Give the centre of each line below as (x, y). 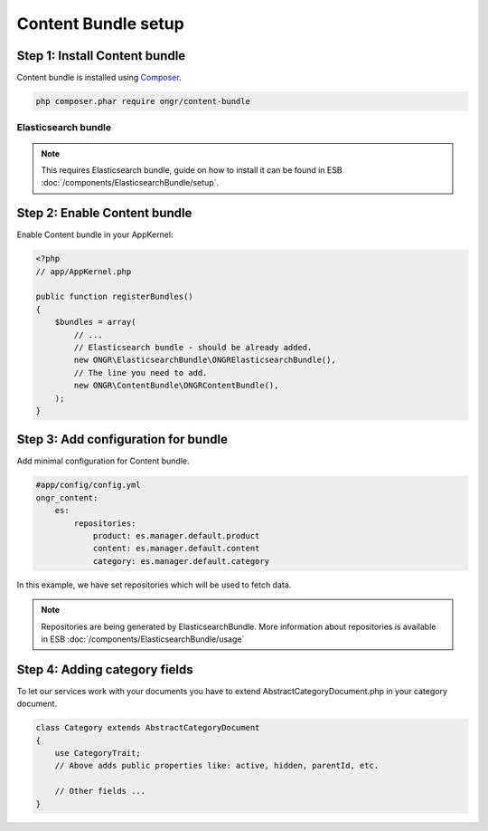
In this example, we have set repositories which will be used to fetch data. (154, 585)
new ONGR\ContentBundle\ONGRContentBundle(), (176, 386)
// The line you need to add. (141, 373)
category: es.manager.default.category (181, 561)
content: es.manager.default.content (176, 549)
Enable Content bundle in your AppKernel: (95, 234)
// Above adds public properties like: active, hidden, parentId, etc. (217, 766)
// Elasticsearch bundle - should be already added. (193, 347)
